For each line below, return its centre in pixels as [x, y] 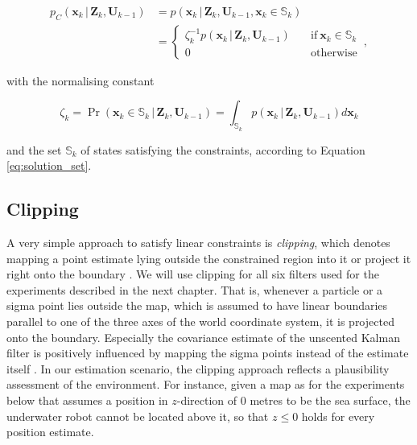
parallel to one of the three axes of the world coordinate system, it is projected [200, 321]
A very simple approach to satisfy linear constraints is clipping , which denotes [198, 243]
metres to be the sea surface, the [330, 400]
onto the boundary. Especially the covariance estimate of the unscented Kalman [203, 337]
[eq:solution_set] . [49, 165]
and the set [34, 149]
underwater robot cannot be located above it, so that [138, 416]
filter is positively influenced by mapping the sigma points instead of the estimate [208, 353]
